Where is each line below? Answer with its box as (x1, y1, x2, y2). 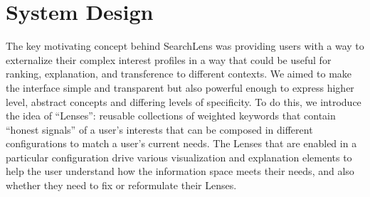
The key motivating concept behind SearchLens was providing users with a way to (6, 38, 364, 53)
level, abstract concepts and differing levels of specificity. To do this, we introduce (6, 94, 361, 109)
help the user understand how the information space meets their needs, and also (6, 164, 354, 179)
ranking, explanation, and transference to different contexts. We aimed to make (6, 66, 352, 81)
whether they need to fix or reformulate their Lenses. (6, 178, 237, 193)
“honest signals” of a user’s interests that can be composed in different (6, 122, 313, 137)
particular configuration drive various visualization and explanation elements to (6, 149, 352, 164)
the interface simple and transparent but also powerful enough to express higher (6, 80, 354, 95)
